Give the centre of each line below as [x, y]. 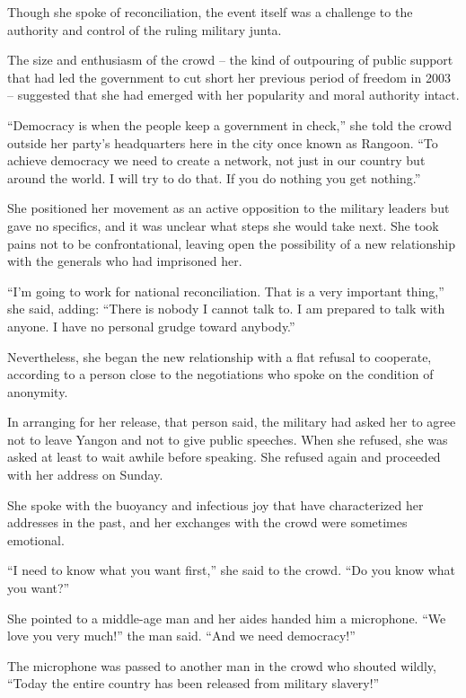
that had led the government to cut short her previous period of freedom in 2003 [229, 77]
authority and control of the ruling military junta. [145, 29]
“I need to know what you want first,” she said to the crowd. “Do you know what [232, 570]
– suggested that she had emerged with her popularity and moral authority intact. [233, 95]
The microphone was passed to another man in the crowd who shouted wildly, [222, 665]
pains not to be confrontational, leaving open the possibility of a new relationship [231, 243]
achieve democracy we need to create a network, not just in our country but [216, 160]
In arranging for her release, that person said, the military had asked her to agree [232, 422]
